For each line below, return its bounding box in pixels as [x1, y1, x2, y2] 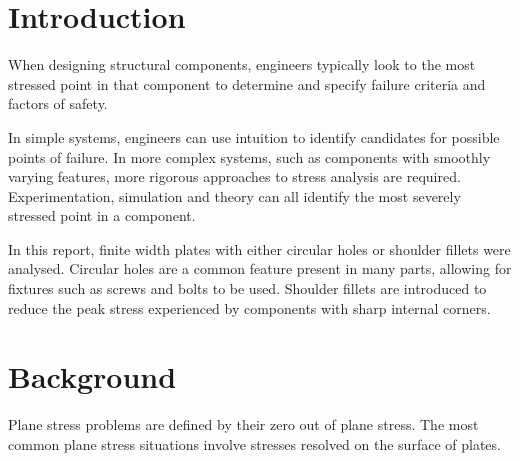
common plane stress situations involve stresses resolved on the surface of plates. [8, 433, 501, 454]
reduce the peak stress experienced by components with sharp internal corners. [8, 297, 491, 318]
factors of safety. [8, 93, 108, 114]
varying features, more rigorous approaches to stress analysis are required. [8, 166, 461, 187]
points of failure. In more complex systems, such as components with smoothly [8, 146, 491, 167]
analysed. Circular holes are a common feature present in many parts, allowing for [8, 258, 512, 279]
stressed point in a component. [8, 205, 196, 226]
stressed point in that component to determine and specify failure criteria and [8, 73, 486, 94]
